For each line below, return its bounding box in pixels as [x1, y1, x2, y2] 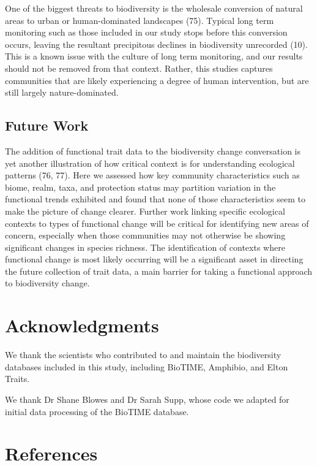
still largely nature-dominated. [5, 86, 119, 99]
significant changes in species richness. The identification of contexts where [5, 240, 285, 253]
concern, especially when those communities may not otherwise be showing [5, 229, 286, 242]
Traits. [5, 372, 30, 385]
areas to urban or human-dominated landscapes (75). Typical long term [5, 13, 274, 26]
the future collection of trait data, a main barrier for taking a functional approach [5, 264, 313, 277]
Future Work [5, 116, 89, 135]
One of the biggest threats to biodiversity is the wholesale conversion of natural [5, 2, 303, 14]
